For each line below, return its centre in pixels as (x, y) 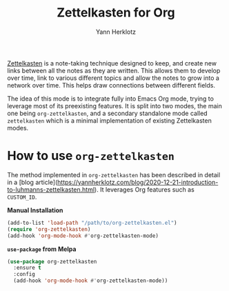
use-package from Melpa (42, 249)
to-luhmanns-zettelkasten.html (51, 189)
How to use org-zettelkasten (91, 156)
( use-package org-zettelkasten (52, 261)
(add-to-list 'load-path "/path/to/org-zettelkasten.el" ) (92, 223)
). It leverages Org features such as (144, 189)
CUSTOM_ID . (22, 197)
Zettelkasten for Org (116, 13)
